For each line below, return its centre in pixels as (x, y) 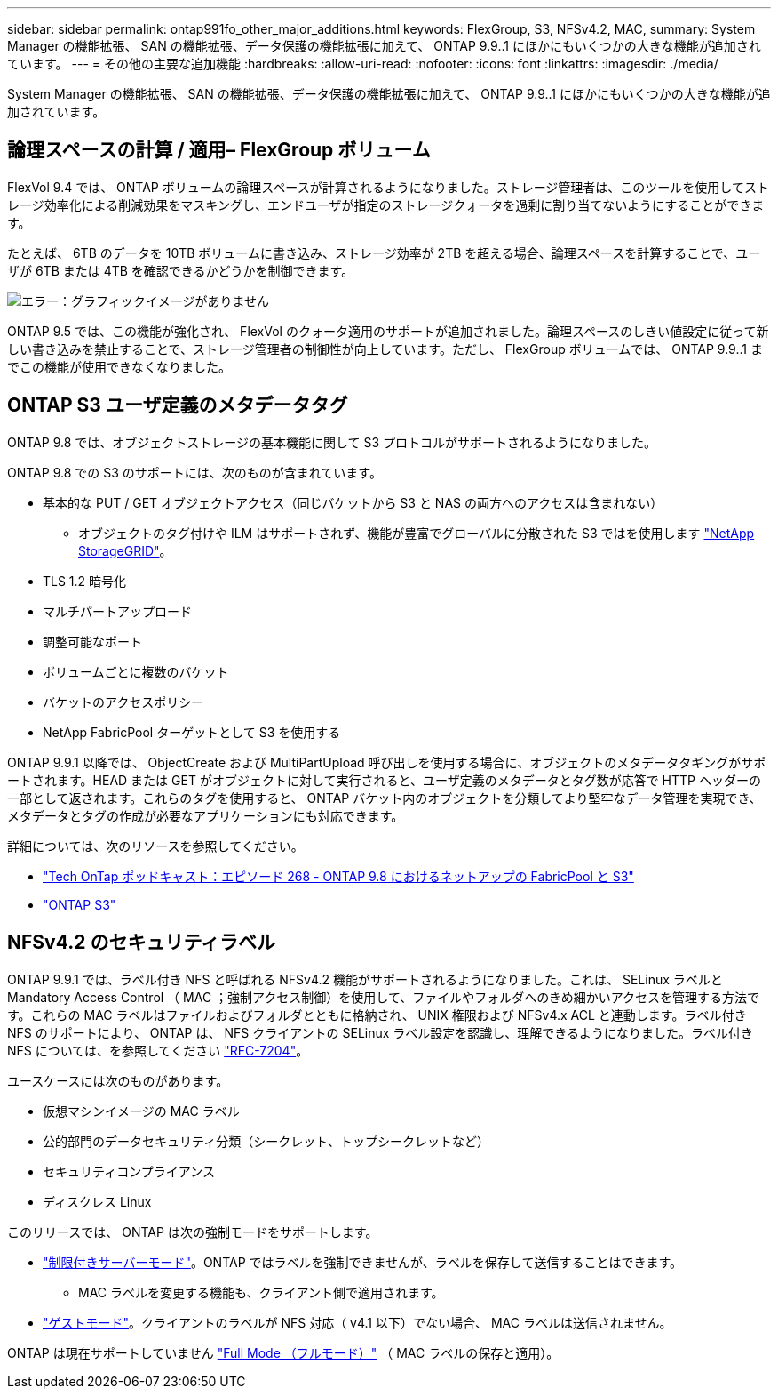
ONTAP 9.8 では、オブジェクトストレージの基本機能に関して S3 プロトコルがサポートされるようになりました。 (332, 442)
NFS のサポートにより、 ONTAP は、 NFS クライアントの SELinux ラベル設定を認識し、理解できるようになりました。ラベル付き (381, 1032)
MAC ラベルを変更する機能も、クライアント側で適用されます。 (261, 1292)
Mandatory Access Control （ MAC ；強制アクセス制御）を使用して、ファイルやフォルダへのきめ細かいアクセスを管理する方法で (384, 997)
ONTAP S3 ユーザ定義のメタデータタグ (178, 405)
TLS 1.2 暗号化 (85, 581)
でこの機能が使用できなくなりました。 (119, 366)
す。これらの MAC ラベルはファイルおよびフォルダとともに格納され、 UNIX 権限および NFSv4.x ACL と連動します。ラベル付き (377, 1015)
